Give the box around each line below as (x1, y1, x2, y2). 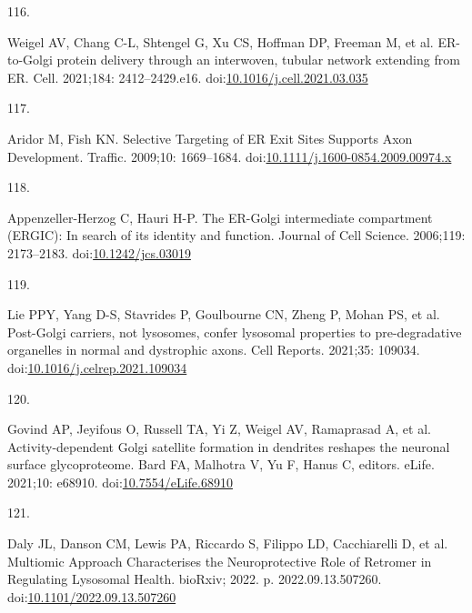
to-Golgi (7, 50, 53, 69)
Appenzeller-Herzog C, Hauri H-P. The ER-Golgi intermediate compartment (7, 207, 433, 226)
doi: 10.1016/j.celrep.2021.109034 (7, 357, 187, 377)
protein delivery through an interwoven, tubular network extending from (56, 50, 460, 69)
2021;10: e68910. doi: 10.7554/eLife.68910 (7, 472, 233, 491)
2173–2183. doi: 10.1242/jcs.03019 (7, 243, 191, 262)
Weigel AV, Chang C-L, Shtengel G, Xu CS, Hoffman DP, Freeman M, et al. (7, 32, 434, 51)
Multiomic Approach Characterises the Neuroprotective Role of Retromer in (7, 551, 432, 570)
